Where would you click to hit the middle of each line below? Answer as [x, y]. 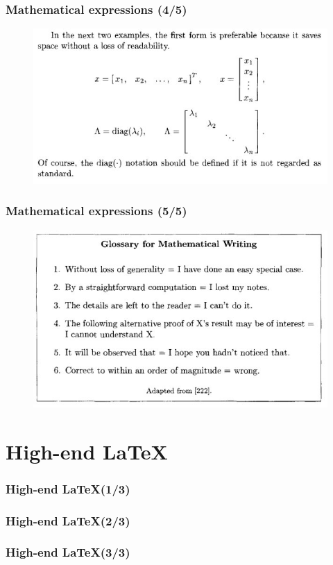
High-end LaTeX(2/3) [68, 520]
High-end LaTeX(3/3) [68, 552]
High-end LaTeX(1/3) [68, 488]
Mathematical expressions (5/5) [96, 211]
